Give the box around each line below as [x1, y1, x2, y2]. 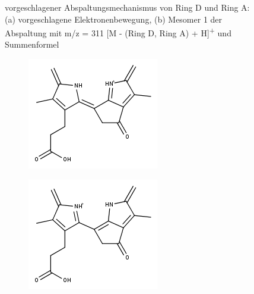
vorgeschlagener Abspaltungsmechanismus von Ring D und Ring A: [5, 1, 250, 13]
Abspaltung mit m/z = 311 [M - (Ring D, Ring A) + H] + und [5, 25, 231, 39]
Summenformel [5, 38, 59, 51]
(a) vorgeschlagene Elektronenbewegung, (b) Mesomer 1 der [5, 12, 223, 25]
